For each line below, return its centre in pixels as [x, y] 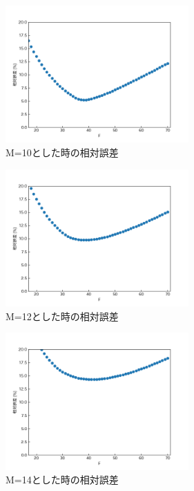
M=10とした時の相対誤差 [62, 152]
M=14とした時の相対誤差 [62, 480]
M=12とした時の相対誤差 [62, 316]
